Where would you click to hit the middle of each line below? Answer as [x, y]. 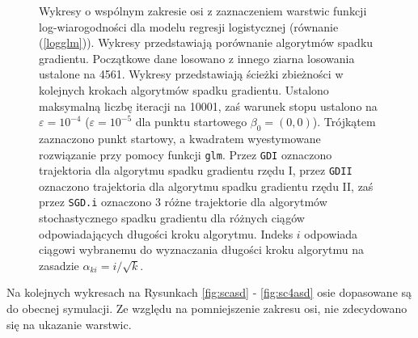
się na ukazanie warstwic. [69, 324]
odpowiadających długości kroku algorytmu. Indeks [166, 233]
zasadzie [59, 265]
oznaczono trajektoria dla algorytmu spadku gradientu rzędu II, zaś [206, 186]
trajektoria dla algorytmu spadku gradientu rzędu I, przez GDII [196, 170]
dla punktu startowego [191, 122]
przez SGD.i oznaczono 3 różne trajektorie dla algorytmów [183, 202]
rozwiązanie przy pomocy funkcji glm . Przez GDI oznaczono [186, 154]
